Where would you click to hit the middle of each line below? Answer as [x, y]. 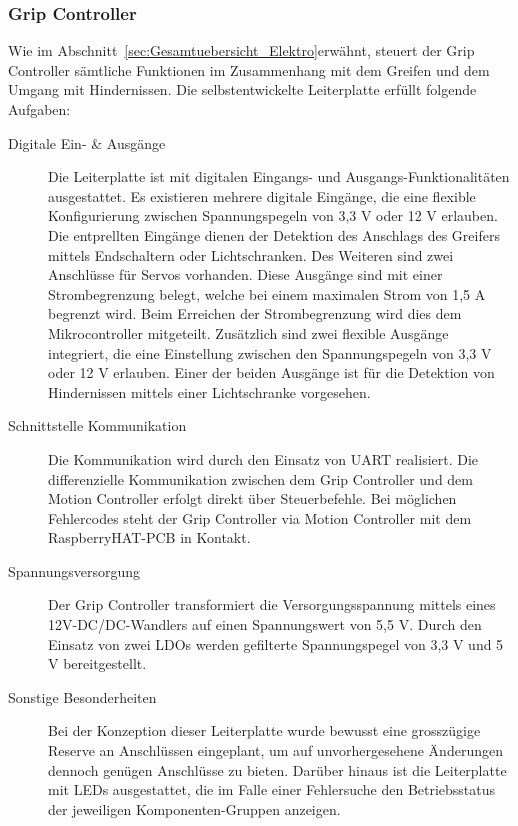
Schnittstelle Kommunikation [97, 425]
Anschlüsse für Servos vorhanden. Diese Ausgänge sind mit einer [245, 274]
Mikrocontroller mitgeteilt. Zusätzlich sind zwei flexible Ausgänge [248, 332]
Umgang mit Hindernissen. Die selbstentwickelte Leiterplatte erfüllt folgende [242, 89]
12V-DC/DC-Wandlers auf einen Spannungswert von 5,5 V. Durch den [265, 624]
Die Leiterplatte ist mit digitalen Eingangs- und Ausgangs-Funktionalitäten [279, 176]
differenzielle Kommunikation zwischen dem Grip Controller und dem [260, 478]
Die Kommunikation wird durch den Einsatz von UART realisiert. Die [263, 458]
